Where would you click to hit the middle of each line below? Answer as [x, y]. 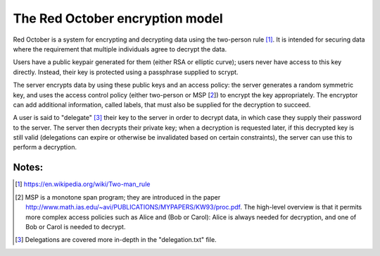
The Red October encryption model [118, 18]
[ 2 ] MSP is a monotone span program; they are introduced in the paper [118, 197]
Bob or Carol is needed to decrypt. [76, 226]
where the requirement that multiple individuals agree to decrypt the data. [120, 49]
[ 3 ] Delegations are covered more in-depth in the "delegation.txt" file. [116, 240]
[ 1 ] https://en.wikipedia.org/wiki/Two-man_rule [83, 184]
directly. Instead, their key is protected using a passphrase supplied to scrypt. [126, 72]
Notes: [28, 167]
